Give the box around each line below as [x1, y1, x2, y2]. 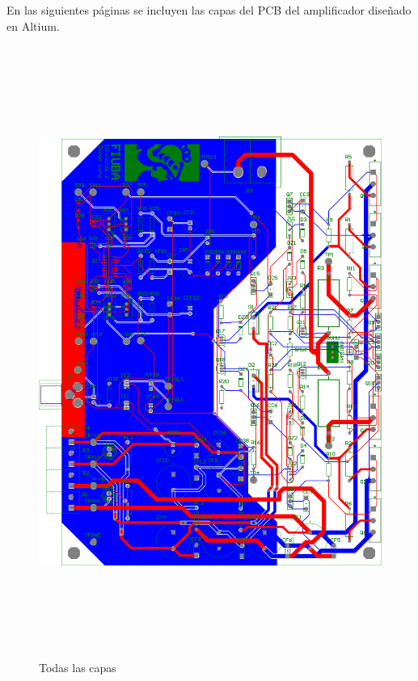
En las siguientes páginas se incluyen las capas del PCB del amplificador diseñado [6, 2, 412, 18]
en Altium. [6, 17, 60, 34]
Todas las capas [39, 658, 116, 675]
